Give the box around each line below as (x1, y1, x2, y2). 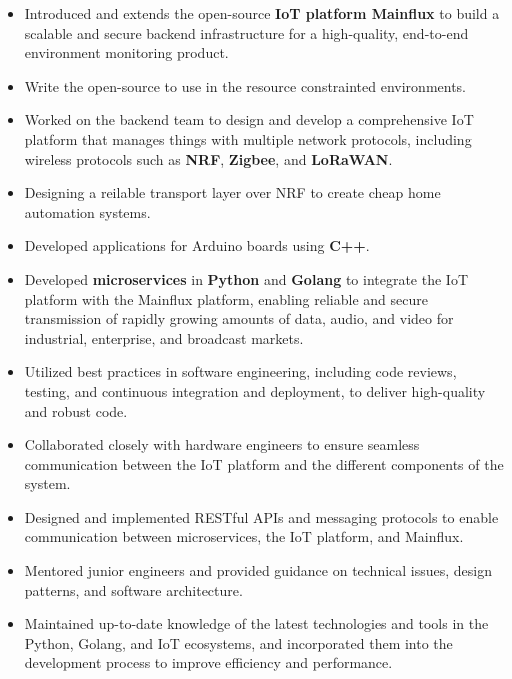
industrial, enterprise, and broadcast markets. (24, 327, 304, 348)
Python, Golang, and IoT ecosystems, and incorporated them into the (24, 632, 453, 653)
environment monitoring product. (24, 42, 229, 63)
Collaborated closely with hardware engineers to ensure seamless (24, 434, 420, 455)
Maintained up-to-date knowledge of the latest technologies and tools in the (24, 613, 489, 634)
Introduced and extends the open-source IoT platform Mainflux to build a (24, 3, 500, 23)
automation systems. (24, 201, 151, 222)
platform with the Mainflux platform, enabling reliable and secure (24, 288, 428, 309)
